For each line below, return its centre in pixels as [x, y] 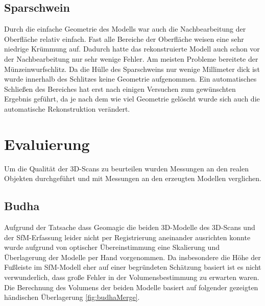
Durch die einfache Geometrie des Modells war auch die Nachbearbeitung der [125, 29]
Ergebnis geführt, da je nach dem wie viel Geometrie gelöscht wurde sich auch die [132, 99]
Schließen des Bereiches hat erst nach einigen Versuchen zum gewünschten [120, 88]
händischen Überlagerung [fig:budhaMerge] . [72, 297]
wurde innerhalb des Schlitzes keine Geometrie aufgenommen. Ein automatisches [130, 79]
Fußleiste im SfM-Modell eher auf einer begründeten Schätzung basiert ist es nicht [133, 267]
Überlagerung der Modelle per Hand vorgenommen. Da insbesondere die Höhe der [132, 257]
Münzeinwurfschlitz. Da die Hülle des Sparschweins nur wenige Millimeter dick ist [132, 69]
